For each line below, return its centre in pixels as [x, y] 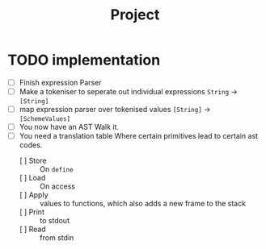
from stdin [57, 238]
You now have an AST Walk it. [69, 127]
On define [56, 169]
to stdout [55, 221]
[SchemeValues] [45, 119]
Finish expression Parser [60, 82]
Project [135, 15]
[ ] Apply [34, 195]
